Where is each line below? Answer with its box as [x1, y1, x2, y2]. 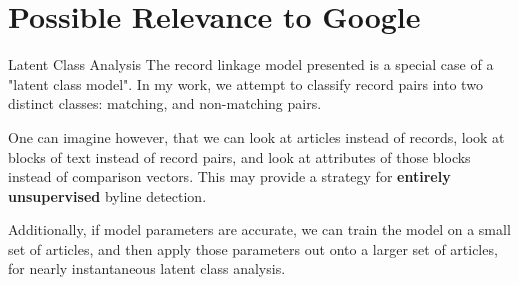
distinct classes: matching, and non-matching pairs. [8, 93, 322, 114]
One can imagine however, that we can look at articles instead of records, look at [8, 126, 505, 147]
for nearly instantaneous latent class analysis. [8, 258, 286, 279]
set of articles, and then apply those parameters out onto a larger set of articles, [8, 238, 498, 259]
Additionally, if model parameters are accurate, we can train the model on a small [8, 219, 511, 240]
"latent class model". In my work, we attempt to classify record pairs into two [8, 73, 483, 94]
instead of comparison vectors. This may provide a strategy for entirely [8, 166, 451, 187]
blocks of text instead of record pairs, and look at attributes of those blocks [8, 146, 471, 167]
